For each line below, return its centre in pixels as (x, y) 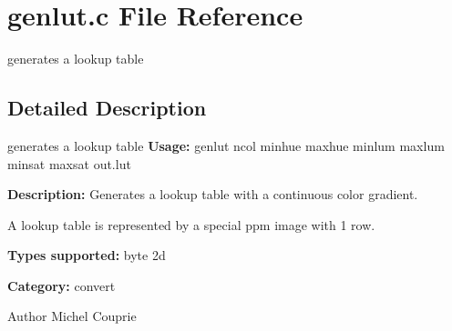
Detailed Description (107, 108)
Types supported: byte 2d (87, 255)
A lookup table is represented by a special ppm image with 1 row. (191, 224)
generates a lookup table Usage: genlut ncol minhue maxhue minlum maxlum (226, 145)
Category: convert (62, 285)
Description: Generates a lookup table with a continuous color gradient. (213, 194)
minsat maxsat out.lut (69, 163)
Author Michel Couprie (72, 316)
